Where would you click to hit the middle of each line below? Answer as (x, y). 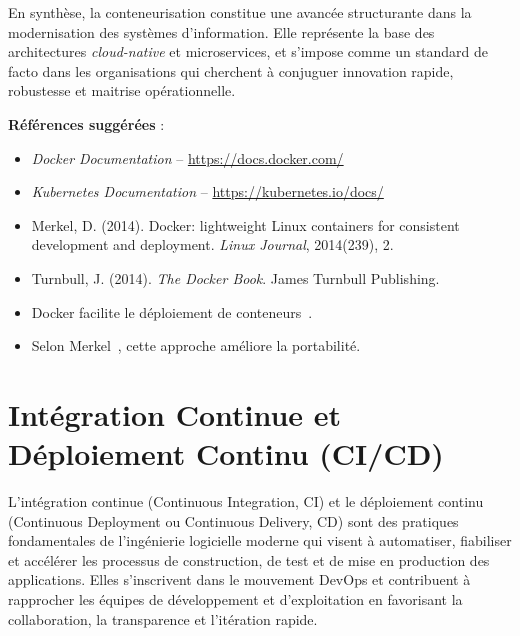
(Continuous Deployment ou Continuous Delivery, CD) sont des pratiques (233, 520)
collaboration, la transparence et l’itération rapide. (163, 618)
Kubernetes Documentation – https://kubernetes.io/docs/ (207, 191)
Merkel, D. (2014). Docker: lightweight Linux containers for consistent (245, 224)
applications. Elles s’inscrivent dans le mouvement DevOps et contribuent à (239, 579)
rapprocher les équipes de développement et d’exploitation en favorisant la (235, 599)
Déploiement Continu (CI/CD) (226, 453)
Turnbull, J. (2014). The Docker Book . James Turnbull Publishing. (235, 277)
